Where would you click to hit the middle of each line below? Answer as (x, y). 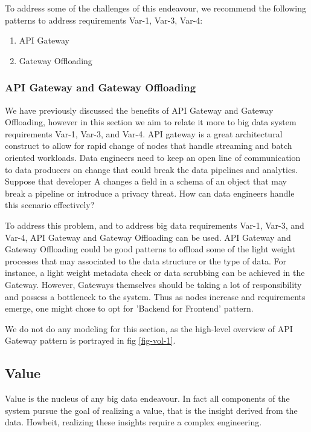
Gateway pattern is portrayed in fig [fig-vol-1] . (90, 340)
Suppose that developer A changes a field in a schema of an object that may (146, 181)
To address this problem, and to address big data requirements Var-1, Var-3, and (155, 225)
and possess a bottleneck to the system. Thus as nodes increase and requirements (155, 296)
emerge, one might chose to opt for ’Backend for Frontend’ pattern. (129, 308)
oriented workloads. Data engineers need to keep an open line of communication (153, 157)
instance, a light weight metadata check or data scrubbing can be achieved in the (155, 273)
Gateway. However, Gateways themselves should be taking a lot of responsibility (153, 284)
